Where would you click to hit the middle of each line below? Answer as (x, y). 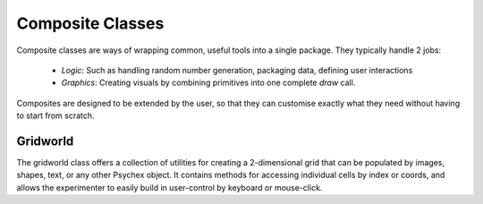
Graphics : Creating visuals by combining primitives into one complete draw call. (208, 83)
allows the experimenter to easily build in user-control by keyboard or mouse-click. (169, 187)
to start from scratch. (55, 115)
